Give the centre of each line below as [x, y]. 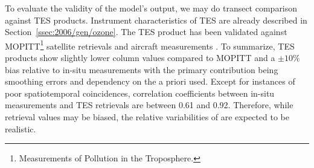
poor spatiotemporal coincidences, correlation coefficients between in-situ [140, 93]
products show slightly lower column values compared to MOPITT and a [140, 58]
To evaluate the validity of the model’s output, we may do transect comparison [151, 8]
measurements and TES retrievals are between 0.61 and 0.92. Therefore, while [149, 105]
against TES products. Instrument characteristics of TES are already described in [156, 20]
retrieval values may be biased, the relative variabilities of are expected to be [147, 117]
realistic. [21, 128]
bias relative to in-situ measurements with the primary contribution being [142, 69]
